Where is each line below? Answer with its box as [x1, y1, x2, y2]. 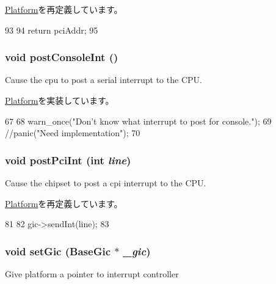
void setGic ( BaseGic [5, 243, 111, 258]
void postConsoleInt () [5, 49, 118, 65]
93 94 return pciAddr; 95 [5, 23, 98, 36]
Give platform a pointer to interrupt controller [5, 268, 179, 280]
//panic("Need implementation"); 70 [5, 126, 140, 139]
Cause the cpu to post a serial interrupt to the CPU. [5, 73, 202, 86]
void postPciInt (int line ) [5, 152, 131, 167]
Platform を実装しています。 [5, 94, 114, 106]
